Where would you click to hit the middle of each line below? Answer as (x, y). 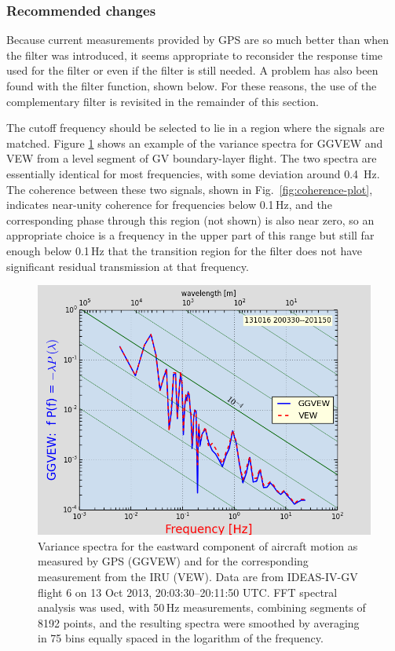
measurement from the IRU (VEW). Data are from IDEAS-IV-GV (198, 576)
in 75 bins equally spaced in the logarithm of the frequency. (181, 638)
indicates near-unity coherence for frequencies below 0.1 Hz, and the (169, 205)
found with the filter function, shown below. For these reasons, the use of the (192, 86)
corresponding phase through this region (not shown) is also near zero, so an (190, 219)
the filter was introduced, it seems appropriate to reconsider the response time (195, 55)
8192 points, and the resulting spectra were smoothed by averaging (199, 622)
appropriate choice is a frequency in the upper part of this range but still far (190, 235)
